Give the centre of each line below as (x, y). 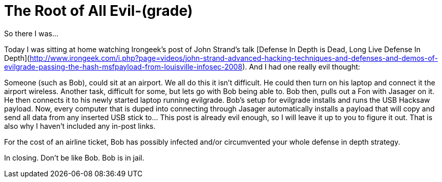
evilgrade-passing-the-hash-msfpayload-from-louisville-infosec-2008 (123, 66)
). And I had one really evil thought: (301, 66)
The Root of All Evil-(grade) (99, 11)
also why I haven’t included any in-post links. (80, 126)
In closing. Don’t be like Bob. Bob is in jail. (74, 157)
